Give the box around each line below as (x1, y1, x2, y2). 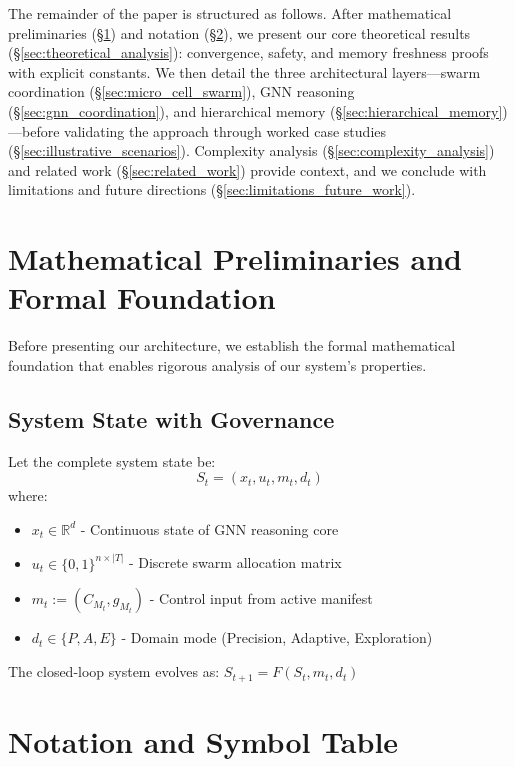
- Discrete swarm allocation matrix (128, 552, 342, 573)
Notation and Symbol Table (8, 720, 399, 761)
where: (8, 485, 48, 506)
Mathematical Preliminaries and (8, 238, 462, 279)
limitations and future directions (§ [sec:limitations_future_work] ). (8, 179, 416, 200)
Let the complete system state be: (8, 450, 216, 471)
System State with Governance (8, 403, 335, 434)
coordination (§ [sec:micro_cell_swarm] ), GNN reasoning (8, 81, 355, 102)
